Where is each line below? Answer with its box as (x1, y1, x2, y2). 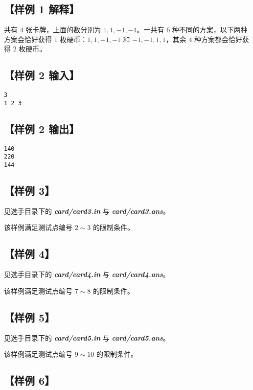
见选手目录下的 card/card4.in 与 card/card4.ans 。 (4, 269, 170, 279)
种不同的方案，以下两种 (172, 24, 248, 35)
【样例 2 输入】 (4, 68, 80, 83)
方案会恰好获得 (4, 34, 52, 44)
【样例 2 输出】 (4, 121, 80, 136)
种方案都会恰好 (194, 34, 243, 44)
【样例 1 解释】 (4, 1, 80, 17)
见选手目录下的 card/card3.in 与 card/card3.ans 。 (4, 206, 170, 216)
